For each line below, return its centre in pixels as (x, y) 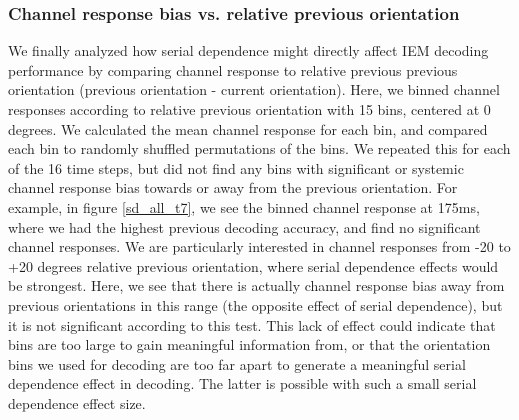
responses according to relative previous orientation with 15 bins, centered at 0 (249, 109)
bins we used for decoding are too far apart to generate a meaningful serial (237, 363)
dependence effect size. (77, 402)
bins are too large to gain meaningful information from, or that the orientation (249, 344)
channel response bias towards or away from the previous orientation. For (233, 187)
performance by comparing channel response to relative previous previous (233, 69)
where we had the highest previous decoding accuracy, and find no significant (244, 226)
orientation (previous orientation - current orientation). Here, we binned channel (254, 89)
